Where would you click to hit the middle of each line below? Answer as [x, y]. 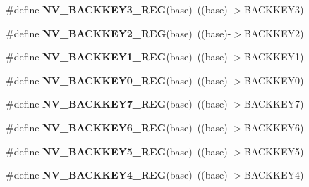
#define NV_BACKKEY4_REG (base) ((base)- [119, 175]
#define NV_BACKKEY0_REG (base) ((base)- [119, 80]
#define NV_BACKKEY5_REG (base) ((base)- [119, 151]
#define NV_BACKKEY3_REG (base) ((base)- [119, 9]
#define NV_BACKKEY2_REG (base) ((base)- [119, 33]
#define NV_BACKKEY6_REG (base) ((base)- [119, 127]
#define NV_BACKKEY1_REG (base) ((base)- [119, 57]
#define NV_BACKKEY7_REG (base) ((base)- [119, 104]
